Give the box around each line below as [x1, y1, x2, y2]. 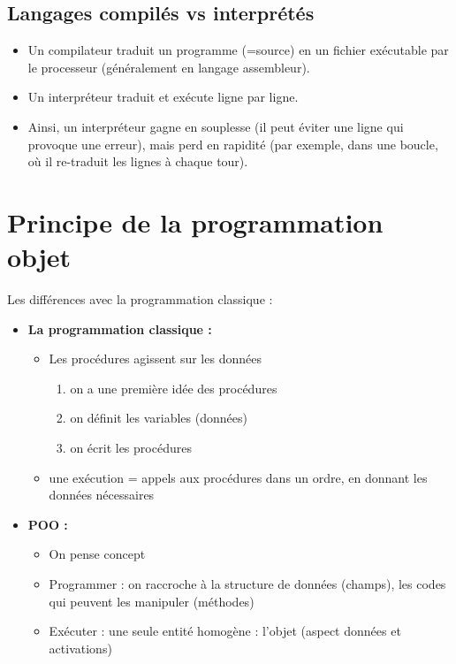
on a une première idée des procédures [70, 378, 277, 397]
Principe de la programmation [7, 203, 384, 240]
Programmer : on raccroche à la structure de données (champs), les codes [49, 575, 446, 593]
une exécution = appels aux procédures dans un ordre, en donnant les [49, 468, 428, 486]
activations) [49, 638, 112, 657]
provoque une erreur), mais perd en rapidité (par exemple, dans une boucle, [27, 134, 438, 153]
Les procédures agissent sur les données [49, 349, 262, 368]
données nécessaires [49, 485, 155, 504]
